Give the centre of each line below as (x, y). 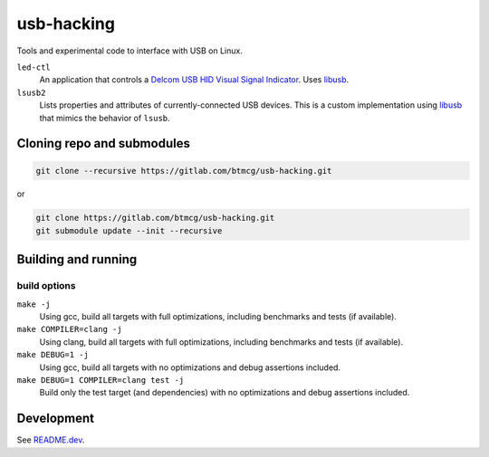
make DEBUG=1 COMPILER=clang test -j (101, 380)
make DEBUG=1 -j (53, 355)
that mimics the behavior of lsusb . (105, 118)
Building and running (77, 259)
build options (46, 286)
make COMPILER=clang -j (69, 329)
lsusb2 (31, 92)
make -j (34, 304)
